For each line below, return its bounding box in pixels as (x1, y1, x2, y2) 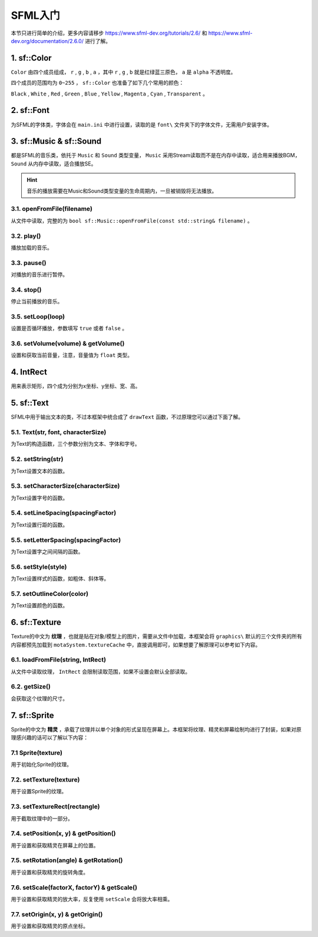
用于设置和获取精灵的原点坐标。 (11, 922, 88, 930)
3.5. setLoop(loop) (11, 312, 65, 320)
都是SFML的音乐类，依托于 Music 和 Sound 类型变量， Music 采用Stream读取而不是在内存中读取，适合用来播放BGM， (11, 152, 300, 159)
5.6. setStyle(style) (11, 562, 67, 571)
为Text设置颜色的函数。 (11, 602, 68, 609)
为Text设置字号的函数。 (11, 494, 68, 501)
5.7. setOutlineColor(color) (11, 590, 88, 598)
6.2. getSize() (11, 683, 51, 691)
